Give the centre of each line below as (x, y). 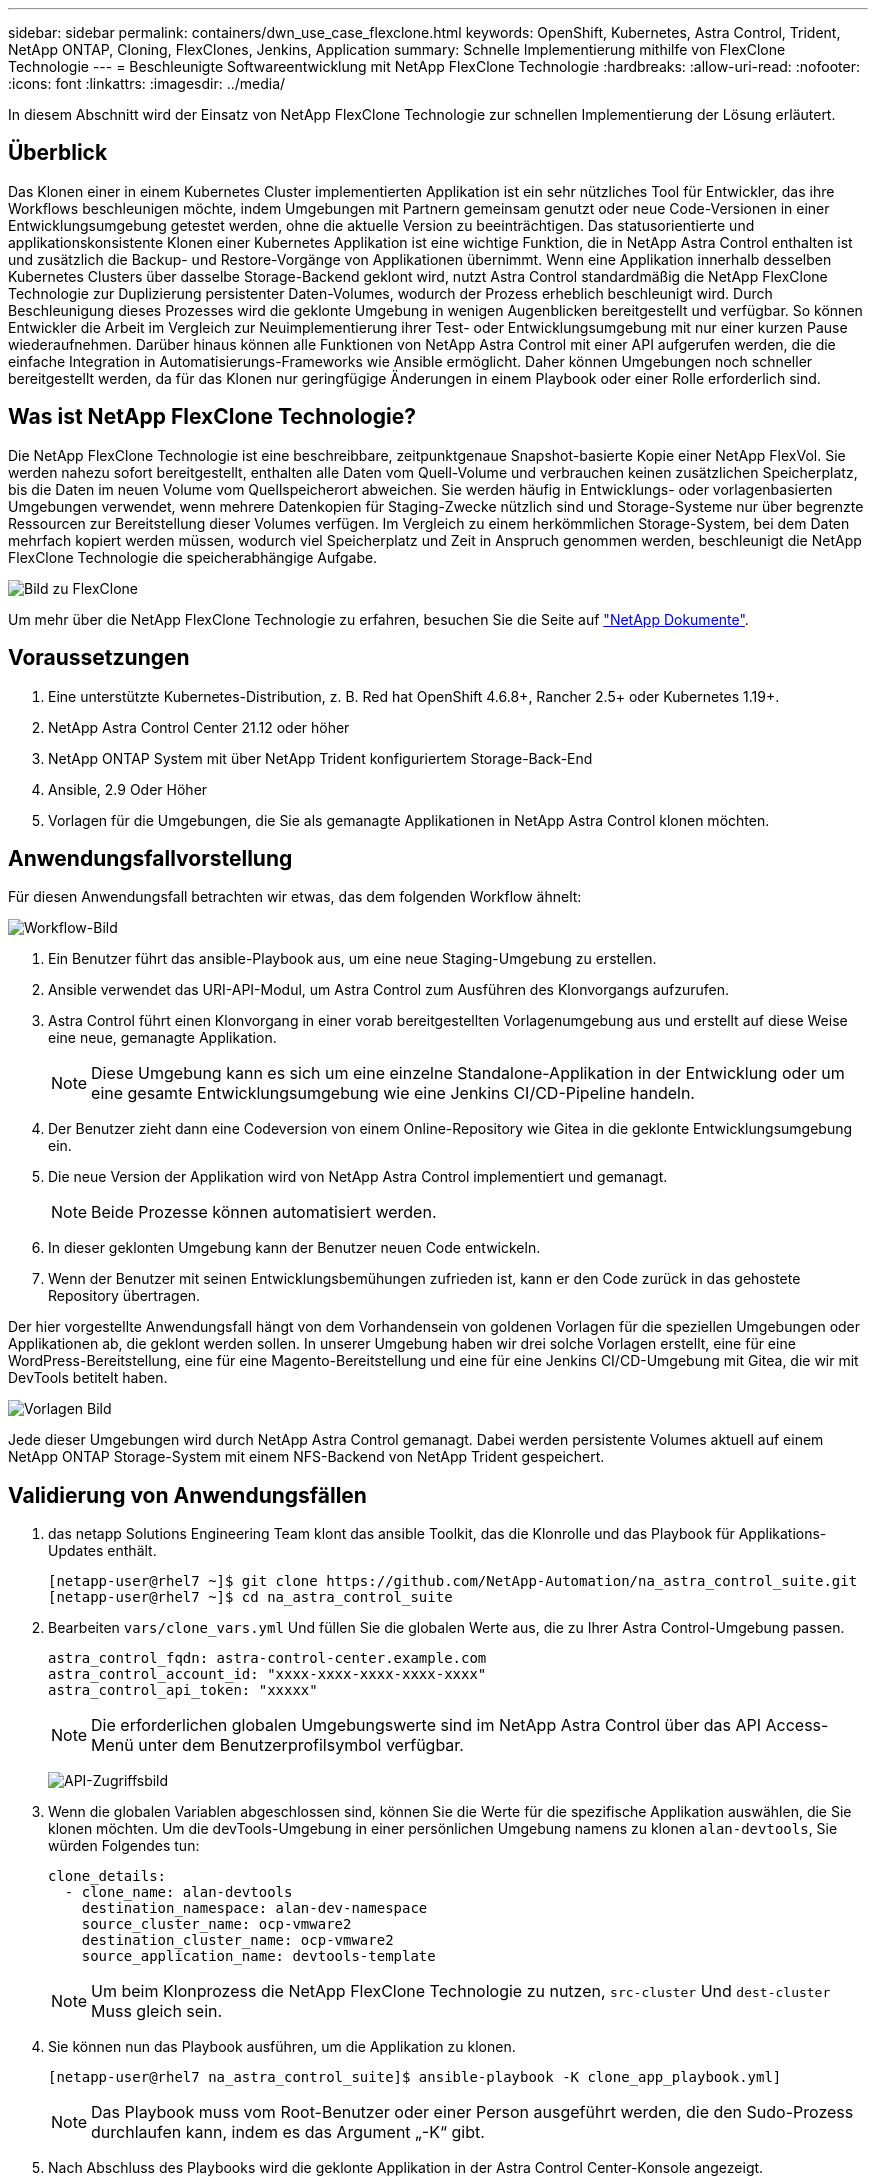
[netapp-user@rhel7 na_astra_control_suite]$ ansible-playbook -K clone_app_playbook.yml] (415, 2077)
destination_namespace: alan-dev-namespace (254, 1908)
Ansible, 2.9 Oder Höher (128, 789)
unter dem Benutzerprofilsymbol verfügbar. (301, 1745)
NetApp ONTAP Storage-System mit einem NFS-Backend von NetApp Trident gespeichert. (306, 1457)
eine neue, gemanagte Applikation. (162, 1038)
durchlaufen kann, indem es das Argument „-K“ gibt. (288, 2132)
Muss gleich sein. (157, 2011)
